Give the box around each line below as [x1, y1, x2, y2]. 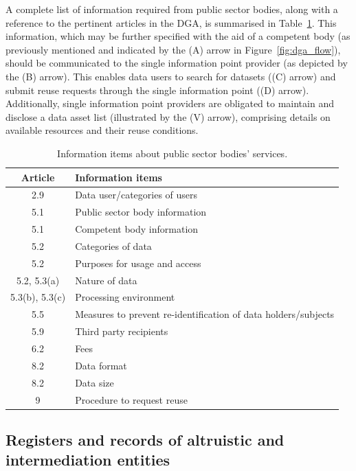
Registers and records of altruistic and [5, 428, 285, 450]
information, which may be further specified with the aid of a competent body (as [5, 29, 351, 43]
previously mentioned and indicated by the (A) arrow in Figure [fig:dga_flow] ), [5, 42, 341, 56]
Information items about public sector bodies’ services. [57, 146, 288, 160]
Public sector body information [75, 205, 207, 219]
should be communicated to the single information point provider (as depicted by [5, 56, 348, 70]
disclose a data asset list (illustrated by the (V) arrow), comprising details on [5, 109, 331, 124]
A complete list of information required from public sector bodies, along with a [5, 2, 338, 16]
